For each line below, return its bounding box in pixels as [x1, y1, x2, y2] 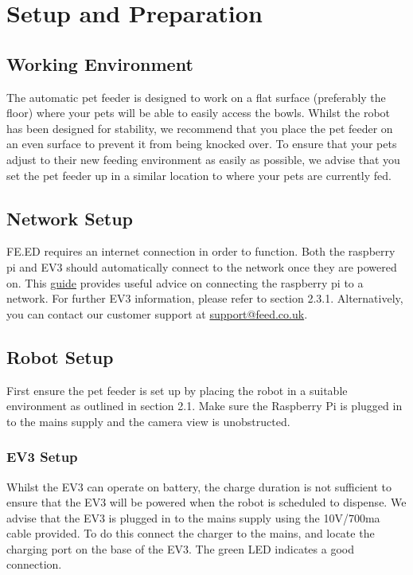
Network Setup [6, 205, 133, 230]
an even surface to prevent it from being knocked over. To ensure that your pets [6, 135, 397, 152]
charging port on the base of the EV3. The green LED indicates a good [6, 540, 354, 557]
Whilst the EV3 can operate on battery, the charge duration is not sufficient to [6, 478, 392, 495]
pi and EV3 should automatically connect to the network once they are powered [6, 258, 397, 275]
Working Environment [6, 51, 193, 76]
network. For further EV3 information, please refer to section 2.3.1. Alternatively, [6, 290, 403, 307]
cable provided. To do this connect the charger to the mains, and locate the [6, 525, 375, 542]
